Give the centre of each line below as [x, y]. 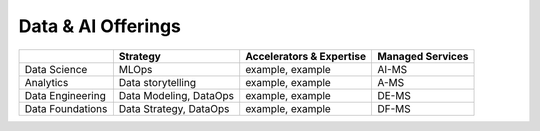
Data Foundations [66, 108]
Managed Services [422, 56]
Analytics [46, 82]
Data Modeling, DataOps [176, 95]
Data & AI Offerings [100, 26]
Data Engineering [65, 95]
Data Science [56, 69]
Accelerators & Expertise [306, 56]
